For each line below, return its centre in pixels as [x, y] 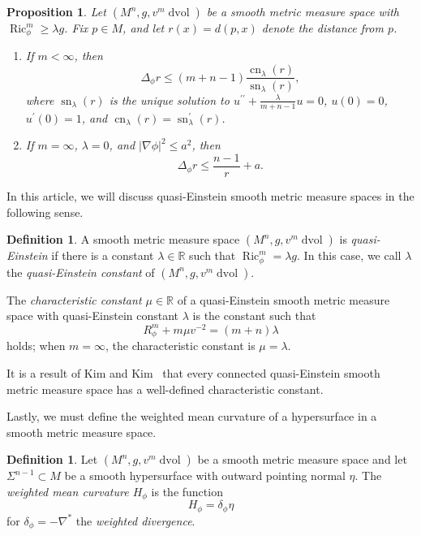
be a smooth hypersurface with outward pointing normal [205, 475]
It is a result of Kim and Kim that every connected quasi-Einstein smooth [193, 373]
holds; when [36, 346]
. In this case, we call [349, 255]
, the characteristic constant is [180, 346]
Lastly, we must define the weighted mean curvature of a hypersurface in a [192, 416]
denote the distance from [322, 28]
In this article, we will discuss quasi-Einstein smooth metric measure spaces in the [210, 196]
